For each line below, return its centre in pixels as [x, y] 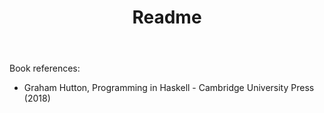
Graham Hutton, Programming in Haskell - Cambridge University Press [169, 88]
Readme [167, 17]
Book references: [45, 68]
